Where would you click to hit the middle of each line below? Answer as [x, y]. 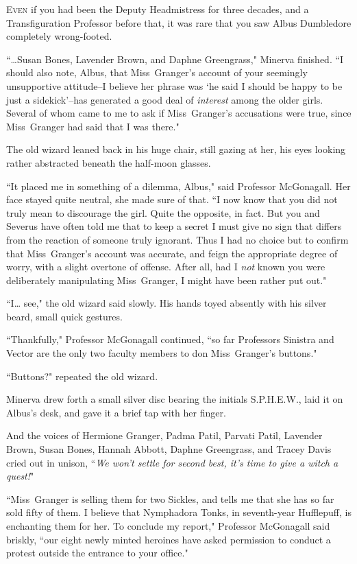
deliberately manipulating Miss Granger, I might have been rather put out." [167, 280]
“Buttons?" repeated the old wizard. [82, 376]
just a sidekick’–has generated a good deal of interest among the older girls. [165, 99]
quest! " [20, 476]
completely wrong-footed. [59, 36]
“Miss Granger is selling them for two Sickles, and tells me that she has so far [170, 498]
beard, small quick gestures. [64, 316]
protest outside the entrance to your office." [97, 553]
